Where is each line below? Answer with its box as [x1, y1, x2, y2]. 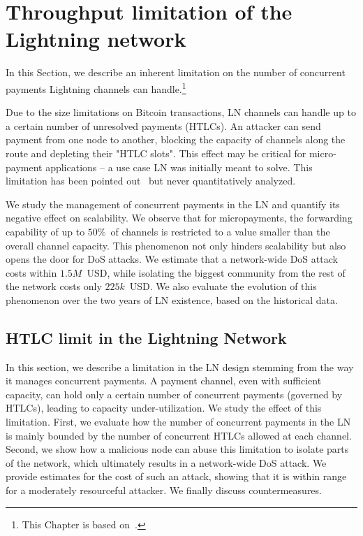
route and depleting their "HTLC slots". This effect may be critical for [6, 145, 306, 160]
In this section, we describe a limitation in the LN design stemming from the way [6, 359, 354, 374]
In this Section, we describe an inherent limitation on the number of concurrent [6, 65, 346, 80]
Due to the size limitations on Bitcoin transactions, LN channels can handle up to [6, 105, 356, 119]
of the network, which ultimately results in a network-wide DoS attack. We [6, 455, 327, 470]
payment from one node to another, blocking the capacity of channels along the [6, 132, 346, 147]
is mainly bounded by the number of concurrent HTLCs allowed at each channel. [6, 428, 352, 442]
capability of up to [6, 224, 85, 238]
